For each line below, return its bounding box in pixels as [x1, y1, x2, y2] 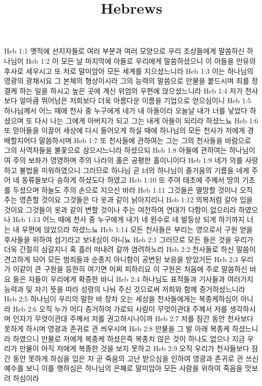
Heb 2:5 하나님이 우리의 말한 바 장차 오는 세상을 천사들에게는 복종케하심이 [4, 293, 238, 304]
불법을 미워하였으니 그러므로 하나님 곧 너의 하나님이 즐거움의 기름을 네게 [19, 164, 249, 175]
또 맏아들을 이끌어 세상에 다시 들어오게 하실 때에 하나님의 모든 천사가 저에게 [4, 125, 245, 136]
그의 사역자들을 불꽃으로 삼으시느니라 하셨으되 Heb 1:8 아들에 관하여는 [4, 145, 227, 155]
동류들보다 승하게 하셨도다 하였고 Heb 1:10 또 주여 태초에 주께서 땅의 [22, 175, 240, 185]
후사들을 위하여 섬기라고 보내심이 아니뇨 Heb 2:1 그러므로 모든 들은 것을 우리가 [4, 234, 253, 244]
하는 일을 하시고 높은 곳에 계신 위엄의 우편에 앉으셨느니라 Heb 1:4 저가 [19, 85, 243, 96]
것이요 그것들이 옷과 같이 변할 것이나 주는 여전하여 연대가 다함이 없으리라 [4, 204, 236, 215]
